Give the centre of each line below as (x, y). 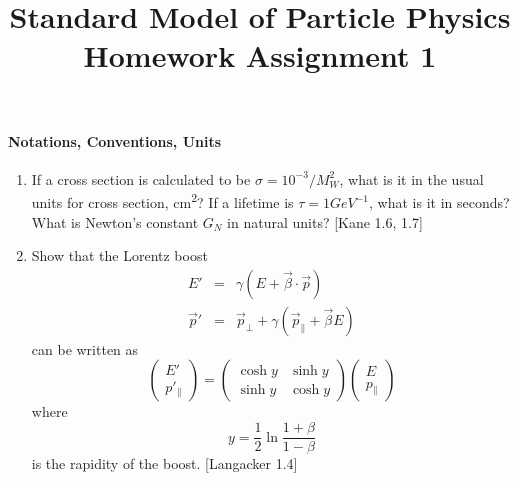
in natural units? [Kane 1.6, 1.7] (325, 221)
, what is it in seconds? (439, 202)
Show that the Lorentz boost (119, 255)
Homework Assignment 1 (260, 55)
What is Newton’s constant (115, 221)
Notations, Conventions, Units (115, 140)
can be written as (85, 348)
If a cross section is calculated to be (141, 178)
